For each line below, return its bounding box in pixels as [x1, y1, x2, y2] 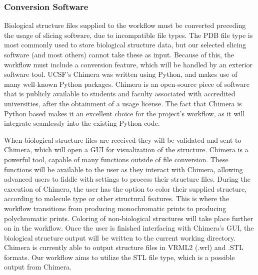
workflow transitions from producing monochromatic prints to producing [4, 203, 226, 213]
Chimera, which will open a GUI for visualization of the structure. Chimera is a [4, 144, 248, 155]
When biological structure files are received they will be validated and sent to [4, 134, 241, 145]
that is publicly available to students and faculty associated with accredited [4, 88, 235, 99]
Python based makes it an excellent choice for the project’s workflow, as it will [4, 108, 245, 118]
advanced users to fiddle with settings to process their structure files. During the [4, 174, 250, 184]
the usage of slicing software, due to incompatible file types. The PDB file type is [4, 29, 253, 40]
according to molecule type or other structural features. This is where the [4, 193, 229, 204]
